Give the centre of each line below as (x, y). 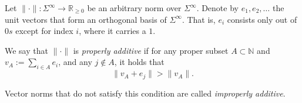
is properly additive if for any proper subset (151, 50)
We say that (26, 50)
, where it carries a (113, 31)
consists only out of (262, 19)
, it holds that (139, 62)
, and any (75, 62)
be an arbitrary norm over (134, 8)
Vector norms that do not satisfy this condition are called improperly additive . (145, 93)
